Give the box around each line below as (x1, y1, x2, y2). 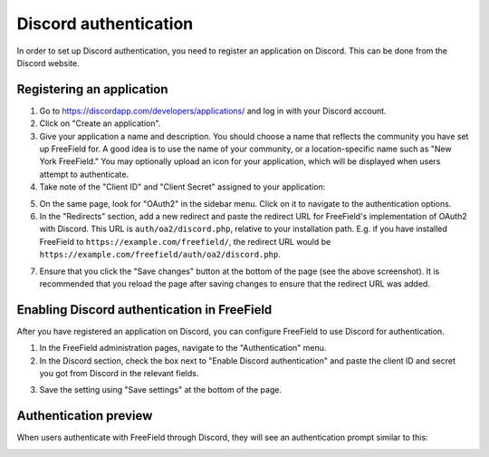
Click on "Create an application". (39, 118, 161, 129)
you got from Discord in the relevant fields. (39, 368, 199, 378)
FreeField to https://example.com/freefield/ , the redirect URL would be (39, 236, 331, 247)
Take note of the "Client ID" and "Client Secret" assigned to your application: (39, 181, 326, 192)
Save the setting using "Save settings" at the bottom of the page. (39, 384, 283, 395)
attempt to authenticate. (39, 169, 129, 180)
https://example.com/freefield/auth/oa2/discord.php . (39, 249, 281, 260)
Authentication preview (16, 408, 153, 423)
